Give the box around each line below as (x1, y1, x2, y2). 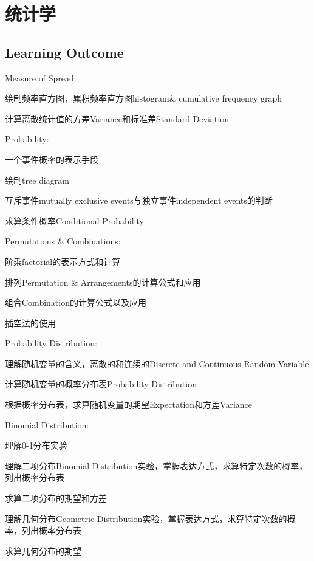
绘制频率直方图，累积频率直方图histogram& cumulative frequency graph (5, 92, 282, 105)
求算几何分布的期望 (5, 544, 81, 557)
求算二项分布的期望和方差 (5, 492, 107, 504)
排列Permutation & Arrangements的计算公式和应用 (5, 275, 201, 288)
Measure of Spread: (5, 71, 77, 84)
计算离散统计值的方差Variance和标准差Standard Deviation (5, 112, 229, 125)
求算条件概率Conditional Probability (5, 214, 144, 227)
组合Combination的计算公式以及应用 (5, 296, 146, 309)
